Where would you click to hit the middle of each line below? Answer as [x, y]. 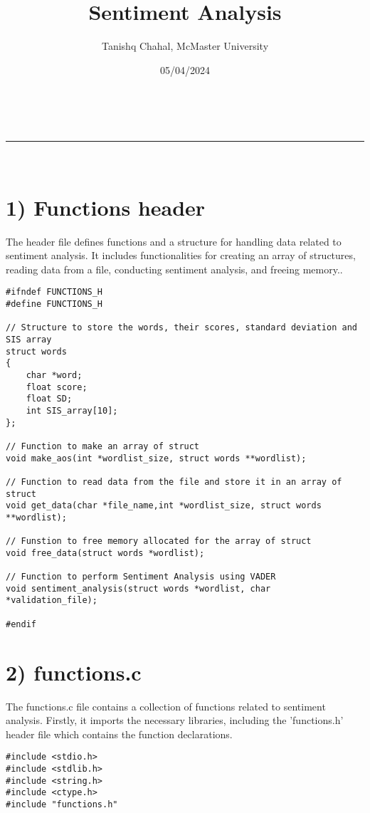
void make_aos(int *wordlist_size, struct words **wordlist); [156, 458]
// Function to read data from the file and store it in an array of [174, 482]
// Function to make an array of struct [103, 446]
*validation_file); [52, 600]
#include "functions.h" [62, 804]
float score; [57, 387]
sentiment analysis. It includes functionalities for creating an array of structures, [181, 255]
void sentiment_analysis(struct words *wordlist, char [138, 588]
